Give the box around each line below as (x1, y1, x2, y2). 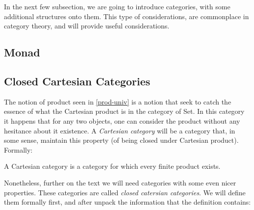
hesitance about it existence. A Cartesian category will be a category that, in (4, 125, 235, 135)
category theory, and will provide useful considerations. (4, 21, 170, 31)
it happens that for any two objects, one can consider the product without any (4, 115, 240, 126)
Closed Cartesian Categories (4, 73, 151, 88)
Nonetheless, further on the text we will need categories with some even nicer (4, 177, 236, 187)
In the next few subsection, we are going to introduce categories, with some (4, 1, 230, 11)
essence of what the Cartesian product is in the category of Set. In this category (4, 106, 245, 116)
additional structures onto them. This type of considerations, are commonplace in (4, 11, 249, 21)
